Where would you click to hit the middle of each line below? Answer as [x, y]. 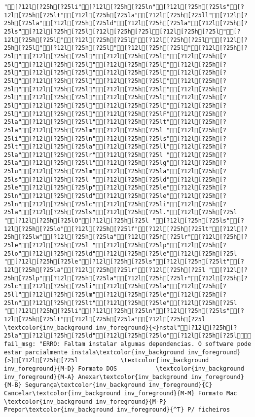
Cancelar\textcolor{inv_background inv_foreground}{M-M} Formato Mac [121, 393]
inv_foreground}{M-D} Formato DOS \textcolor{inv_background [124, 368]
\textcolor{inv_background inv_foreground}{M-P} [85, 401]
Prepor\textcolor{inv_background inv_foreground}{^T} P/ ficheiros [117, 410]
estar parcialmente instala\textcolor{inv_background [94, 352]
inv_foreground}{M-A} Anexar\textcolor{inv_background [96, 377]
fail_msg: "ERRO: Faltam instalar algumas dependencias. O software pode [128, 344]
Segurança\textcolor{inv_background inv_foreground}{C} [119, 385]
